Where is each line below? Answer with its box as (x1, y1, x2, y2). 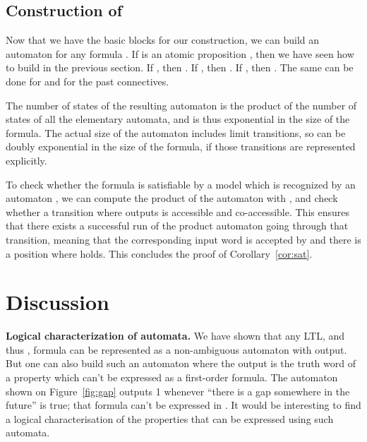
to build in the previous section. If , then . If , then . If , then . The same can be (6, 60, 354, 75)
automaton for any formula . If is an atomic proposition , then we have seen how (6, 46, 354, 61)
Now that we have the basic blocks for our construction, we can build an (6, 32, 320, 47)
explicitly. (6, 153, 47, 167)
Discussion (6, 287, 109, 316)
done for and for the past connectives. (6, 73, 169, 88)
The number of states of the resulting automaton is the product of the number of (6, 97, 357, 112)
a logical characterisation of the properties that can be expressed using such (6, 411, 334, 426)
